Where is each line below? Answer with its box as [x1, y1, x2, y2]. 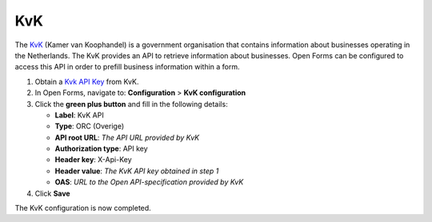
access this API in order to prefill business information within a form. [14, 62, 240, 72]
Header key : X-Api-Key [54, 155, 132, 165]
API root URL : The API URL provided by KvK [54, 133, 200, 142]
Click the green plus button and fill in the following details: [34, 99, 228, 109]
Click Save [34, 188, 71, 198]
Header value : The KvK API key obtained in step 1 [54, 166, 219, 176]
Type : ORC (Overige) [54, 121, 124, 131]
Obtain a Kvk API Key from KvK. [34, 77, 139, 86]
